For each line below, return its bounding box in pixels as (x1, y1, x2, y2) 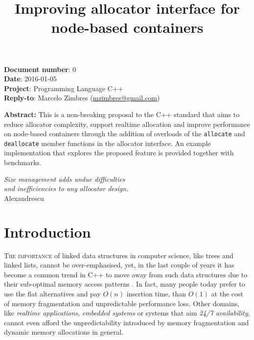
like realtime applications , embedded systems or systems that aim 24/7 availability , (4, 308, 250, 318)
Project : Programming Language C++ (4, 83, 123, 93)
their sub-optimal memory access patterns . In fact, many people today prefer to (4, 279, 245, 289)
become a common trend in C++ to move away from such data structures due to (4, 269, 248, 279)
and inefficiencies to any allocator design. (4, 183, 129, 194)
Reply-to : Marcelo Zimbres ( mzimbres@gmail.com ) (4, 93, 160, 103)
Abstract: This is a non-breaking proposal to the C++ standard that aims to (4, 109, 240, 119)
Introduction (4, 221, 91, 242)
